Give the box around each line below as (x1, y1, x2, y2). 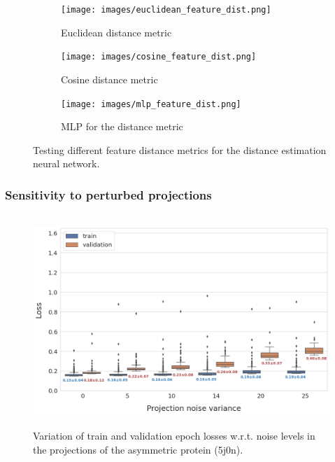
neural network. (33, 156, 100, 171)
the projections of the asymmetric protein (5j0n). (33, 442, 243, 456)
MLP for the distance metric (61, 119, 183, 134)
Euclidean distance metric (61, 24, 172, 39)
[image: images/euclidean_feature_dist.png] (61, 5, 271, 15)
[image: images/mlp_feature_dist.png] (61, 99, 241, 109)
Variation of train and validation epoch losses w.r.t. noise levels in (33, 428, 315, 443)
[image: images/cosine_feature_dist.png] (61, 52, 257, 62)
